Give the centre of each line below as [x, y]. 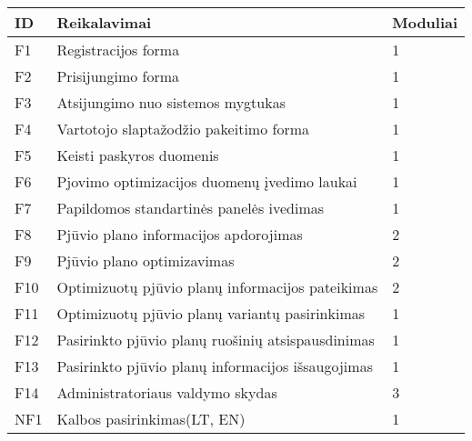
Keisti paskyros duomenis [138, 155]
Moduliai [425, 22]
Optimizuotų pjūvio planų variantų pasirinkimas [211, 313]
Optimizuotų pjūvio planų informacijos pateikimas [217, 287]
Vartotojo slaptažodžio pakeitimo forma [183, 129]
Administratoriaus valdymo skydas [167, 392]
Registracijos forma [118, 50]
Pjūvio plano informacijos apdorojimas [180, 234]
